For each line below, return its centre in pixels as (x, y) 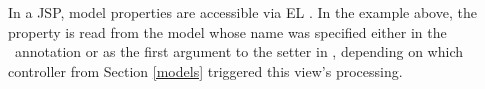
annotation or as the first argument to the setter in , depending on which (239, 51)
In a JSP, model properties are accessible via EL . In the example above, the (242, 12)
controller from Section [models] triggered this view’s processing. (205, 70)
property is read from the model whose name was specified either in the (227, 31)
